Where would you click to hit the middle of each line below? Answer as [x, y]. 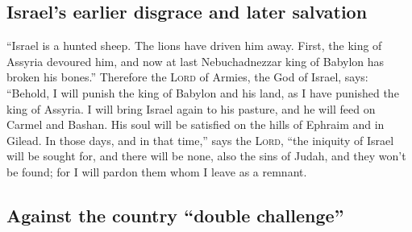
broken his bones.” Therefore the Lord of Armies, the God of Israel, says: [187, 77]
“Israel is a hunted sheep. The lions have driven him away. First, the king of [194, 46]
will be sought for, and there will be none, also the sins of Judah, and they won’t [206, 156]
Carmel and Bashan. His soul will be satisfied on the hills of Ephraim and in [196, 124]
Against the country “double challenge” [175, 215]
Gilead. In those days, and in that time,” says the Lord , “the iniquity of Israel [200, 140]
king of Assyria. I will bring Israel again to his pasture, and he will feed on [191, 108]
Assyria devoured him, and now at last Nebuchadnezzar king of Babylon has [196, 61]
